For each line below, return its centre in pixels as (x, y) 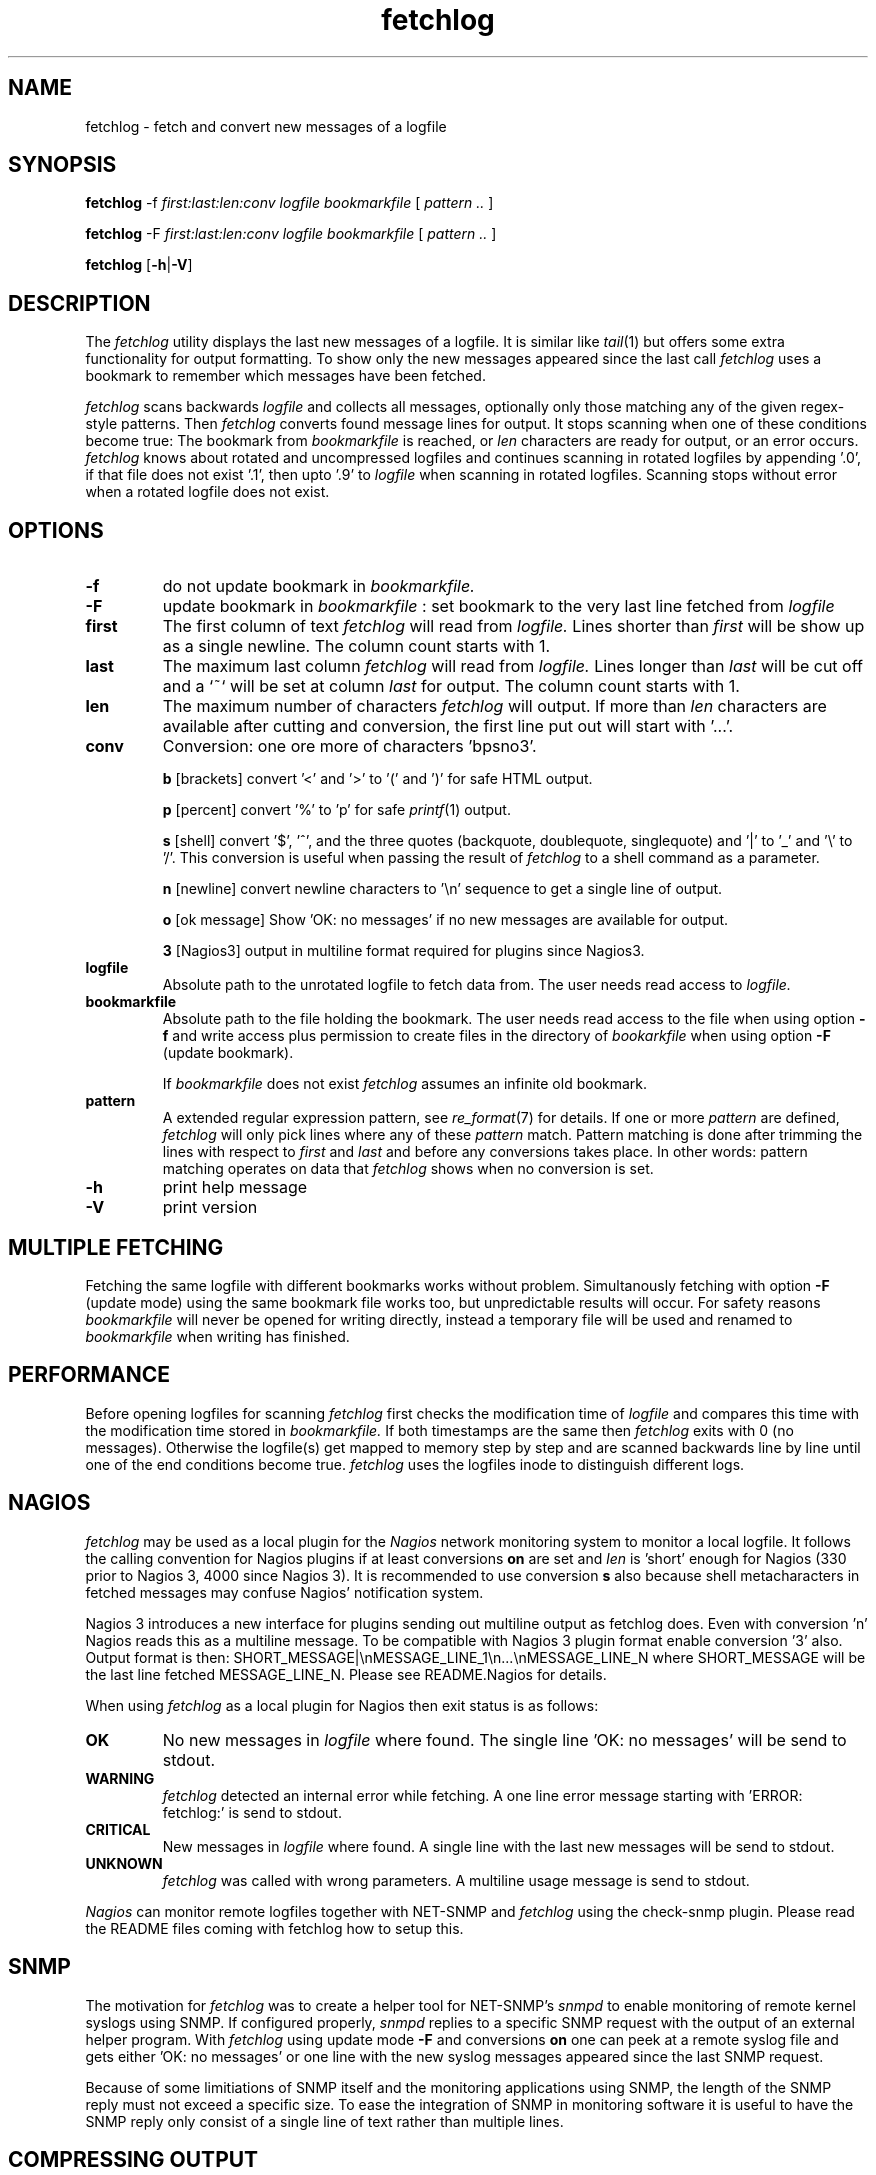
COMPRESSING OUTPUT (133, 2159)
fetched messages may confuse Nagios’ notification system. (284, 1592)
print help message (235, 1187)
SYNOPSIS (62, 165)
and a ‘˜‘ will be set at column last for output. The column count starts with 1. (451, 686)
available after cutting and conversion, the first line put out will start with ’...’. (448, 726)
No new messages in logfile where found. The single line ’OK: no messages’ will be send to (504, 1739)
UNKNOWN (124, 1863)
